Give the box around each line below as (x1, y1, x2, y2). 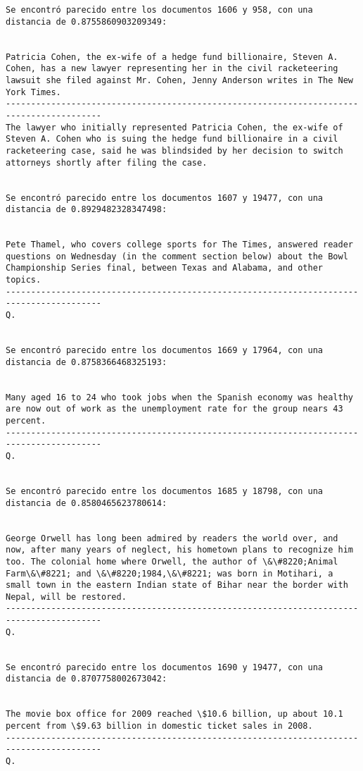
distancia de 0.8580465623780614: (6, 498, 167, 508)
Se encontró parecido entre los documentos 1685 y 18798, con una (6, 486, 324, 496)
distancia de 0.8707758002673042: (6, 674, 167, 684)
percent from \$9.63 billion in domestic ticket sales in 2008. (6, 721, 313, 732)
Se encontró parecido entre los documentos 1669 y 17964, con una (6, 345, 324, 356)
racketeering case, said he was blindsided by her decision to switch (6, 145, 343, 156)
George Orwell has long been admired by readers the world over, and (6, 533, 338, 543)
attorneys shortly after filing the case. (6, 157, 208, 168)
